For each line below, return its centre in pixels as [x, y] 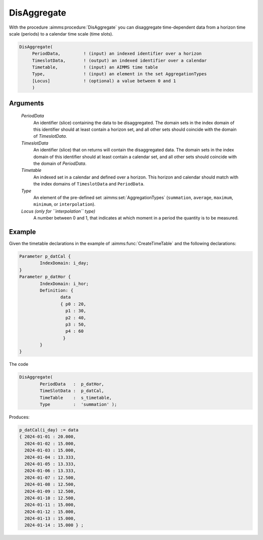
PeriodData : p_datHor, [72, 384]
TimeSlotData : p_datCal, [72, 391]
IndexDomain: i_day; [64, 263]
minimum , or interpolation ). [65, 204]
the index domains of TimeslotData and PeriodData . [89, 184]
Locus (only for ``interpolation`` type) [58, 211]
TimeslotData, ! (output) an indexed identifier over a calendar [119, 60]
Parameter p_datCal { [45, 256]
